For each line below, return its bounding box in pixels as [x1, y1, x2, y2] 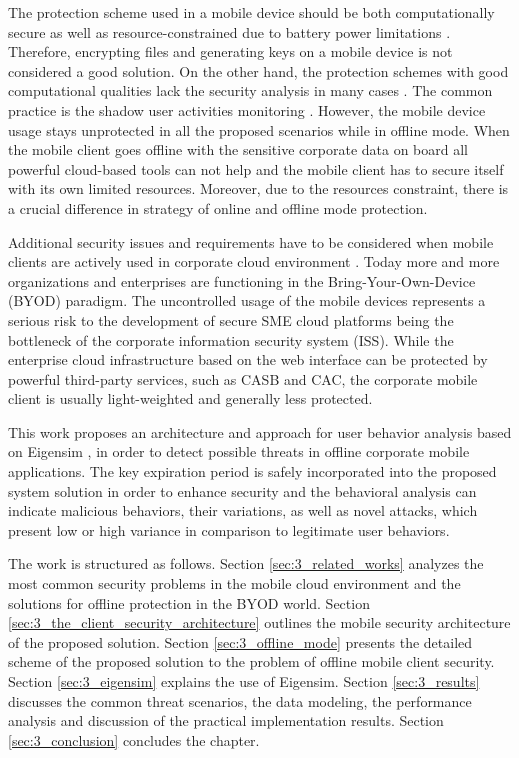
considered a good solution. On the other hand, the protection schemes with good [8, 60, 509, 81]
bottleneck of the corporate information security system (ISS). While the [8, 329, 454, 350]
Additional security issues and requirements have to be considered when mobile [8, 231, 494, 252]
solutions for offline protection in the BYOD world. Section [8, 592, 370, 613]
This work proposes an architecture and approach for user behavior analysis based [8, 421, 512, 442]
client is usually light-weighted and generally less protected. [8, 388, 373, 409]
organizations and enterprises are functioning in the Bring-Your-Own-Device [8, 270, 476, 291]
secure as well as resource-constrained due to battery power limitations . [8, 21, 451, 42]
